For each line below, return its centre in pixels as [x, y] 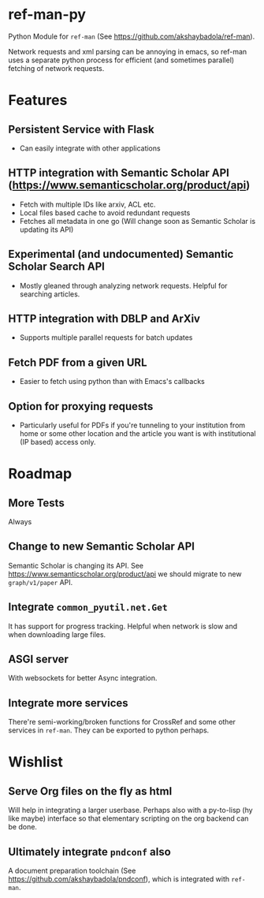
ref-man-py [47, 15]
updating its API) [46, 229]
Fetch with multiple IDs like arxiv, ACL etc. [87, 204]
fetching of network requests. [56, 68]
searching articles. [50, 294]
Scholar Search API [56, 267]
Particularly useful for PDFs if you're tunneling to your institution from [132, 425]
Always [20, 522]
